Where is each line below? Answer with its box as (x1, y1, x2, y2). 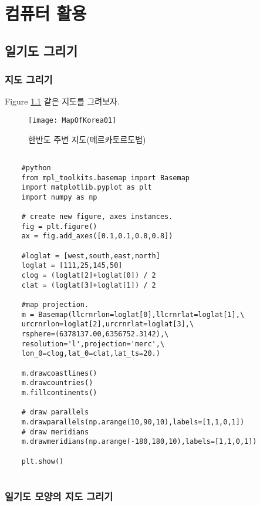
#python (21, 163, 51, 172)
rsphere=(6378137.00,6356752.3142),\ (21, 330, 169, 339)
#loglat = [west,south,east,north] (21, 251, 160, 260)
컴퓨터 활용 (5, 1, 87, 25)
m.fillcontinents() (21, 388, 97, 397)
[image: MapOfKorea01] (28, 116, 117, 124)
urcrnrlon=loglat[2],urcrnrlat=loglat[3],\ (21, 320, 194, 329)
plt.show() (21, 457, 64, 465)
